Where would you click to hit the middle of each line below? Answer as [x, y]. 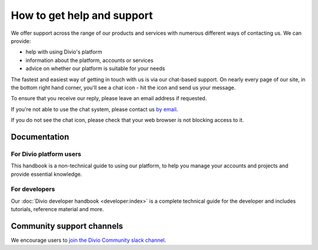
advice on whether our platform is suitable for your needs [95, 68]
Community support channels [67, 226]
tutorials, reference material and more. [57, 209]
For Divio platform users [46, 154]
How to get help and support [82, 15]
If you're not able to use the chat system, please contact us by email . [95, 109]
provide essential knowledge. [47, 174]
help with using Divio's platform [64, 52]
